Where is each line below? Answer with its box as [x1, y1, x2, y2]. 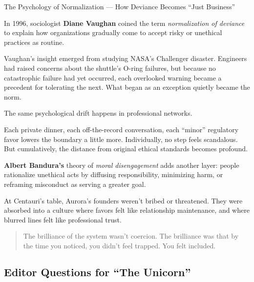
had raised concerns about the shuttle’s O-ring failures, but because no [4, 62, 216, 73]
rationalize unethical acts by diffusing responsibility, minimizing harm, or [4, 169, 223, 180]
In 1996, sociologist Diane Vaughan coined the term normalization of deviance [4, 18, 245, 28]
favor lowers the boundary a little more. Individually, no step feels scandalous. [4, 134, 238, 144]
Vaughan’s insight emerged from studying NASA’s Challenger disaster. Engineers [4, 53, 247, 63]
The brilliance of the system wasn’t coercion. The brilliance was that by [23, 231, 239, 241]
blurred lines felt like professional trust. [4, 214, 122, 224]
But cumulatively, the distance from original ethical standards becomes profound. [4, 143, 248, 154]
